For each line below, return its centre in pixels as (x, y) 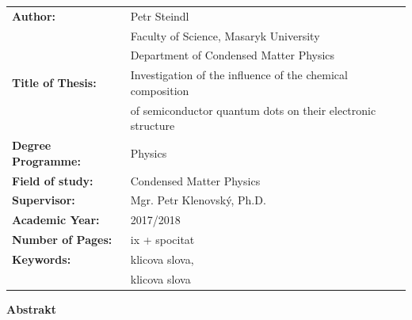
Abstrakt (31, 309)
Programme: (46, 160)
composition (160, 90)
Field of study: (53, 180)
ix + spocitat (162, 240)
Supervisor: (44, 200)
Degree (32, 145)
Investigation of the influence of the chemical (239, 75)
